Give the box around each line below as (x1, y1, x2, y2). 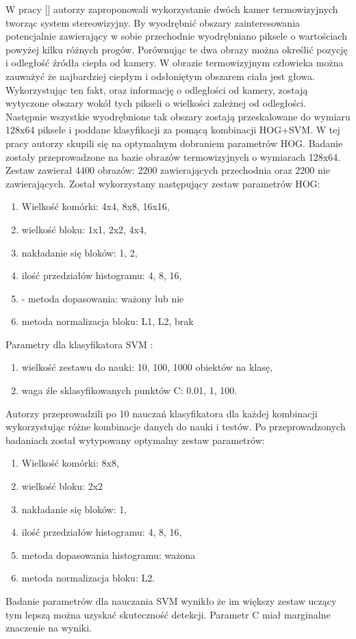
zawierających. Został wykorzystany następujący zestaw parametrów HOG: (5, 176, 320, 190)
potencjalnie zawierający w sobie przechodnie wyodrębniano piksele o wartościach (5, 29, 347, 43)
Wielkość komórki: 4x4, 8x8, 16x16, (21, 199, 170, 213)
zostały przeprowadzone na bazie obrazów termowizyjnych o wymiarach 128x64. (5, 149, 341, 164)
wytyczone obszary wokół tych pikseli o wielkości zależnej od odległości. (5, 96, 307, 110)
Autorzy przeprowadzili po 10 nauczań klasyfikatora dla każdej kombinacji (5, 406, 318, 420)
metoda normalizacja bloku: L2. (21, 571, 155, 585)
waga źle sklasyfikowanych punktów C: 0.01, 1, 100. (21, 383, 238, 397)
